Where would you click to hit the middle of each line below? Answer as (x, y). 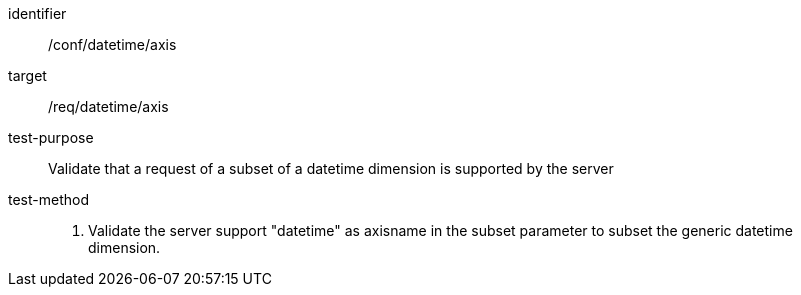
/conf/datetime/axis (112, 44)
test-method (48, 199)
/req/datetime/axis (108, 106)
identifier (37, 13)
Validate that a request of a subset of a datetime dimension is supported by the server (331, 168)
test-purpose (51, 137)
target (27, 75)
